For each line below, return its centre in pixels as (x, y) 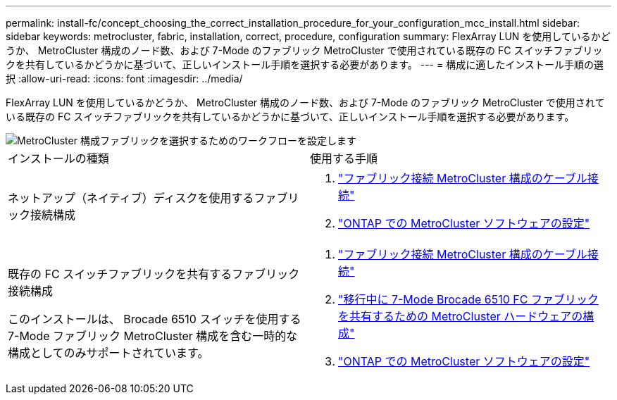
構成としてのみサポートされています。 (108, 353)
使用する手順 (344, 158)
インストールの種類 (58, 158)
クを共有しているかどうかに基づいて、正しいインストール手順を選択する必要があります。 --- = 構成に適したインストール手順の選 (305, 64)
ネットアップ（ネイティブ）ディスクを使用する (131, 198)
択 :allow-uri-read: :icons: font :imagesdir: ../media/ (124, 79)
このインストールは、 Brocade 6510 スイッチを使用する (155, 319)
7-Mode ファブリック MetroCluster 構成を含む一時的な (153, 336)
